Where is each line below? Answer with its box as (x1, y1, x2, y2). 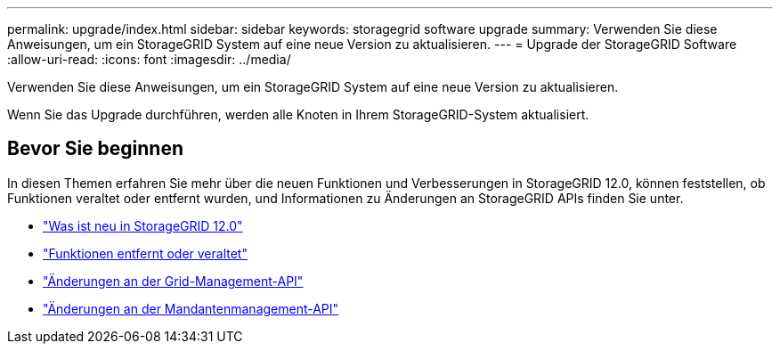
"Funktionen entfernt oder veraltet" (43, 245, 248, 261)
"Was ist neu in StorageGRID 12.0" (43, 217, 243, 233)
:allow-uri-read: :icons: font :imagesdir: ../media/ (7, 52, 291, 67)
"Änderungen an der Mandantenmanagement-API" (43, 300, 339, 316)
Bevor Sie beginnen (7, 137, 184, 160)
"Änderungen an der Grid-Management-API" (43, 273, 304, 289)
